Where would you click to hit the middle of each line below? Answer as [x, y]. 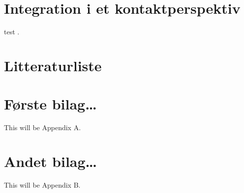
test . [12, 32]
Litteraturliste [53, 65]
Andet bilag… [51, 161]
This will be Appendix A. [43, 127]
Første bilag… [50, 104]
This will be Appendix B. [42, 184]
